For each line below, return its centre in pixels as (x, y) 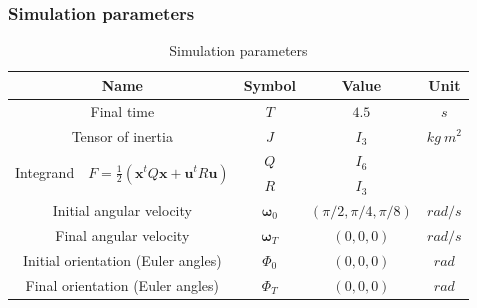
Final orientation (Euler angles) (122, 284)
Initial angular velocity (122, 210)
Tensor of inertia (122, 135)
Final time (122, 110)
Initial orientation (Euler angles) (122, 259)
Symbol (269, 84)
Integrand (45, 171)
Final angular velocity (122, 234)
